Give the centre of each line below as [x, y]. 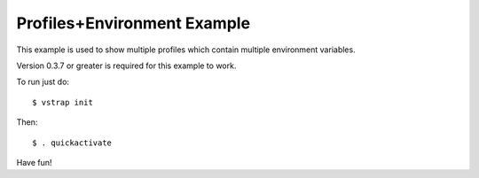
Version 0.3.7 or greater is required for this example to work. [126, 66]
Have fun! [34, 162]
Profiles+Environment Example [133, 23]
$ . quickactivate [72, 143]
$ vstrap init [63, 102]
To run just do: [43, 82]
